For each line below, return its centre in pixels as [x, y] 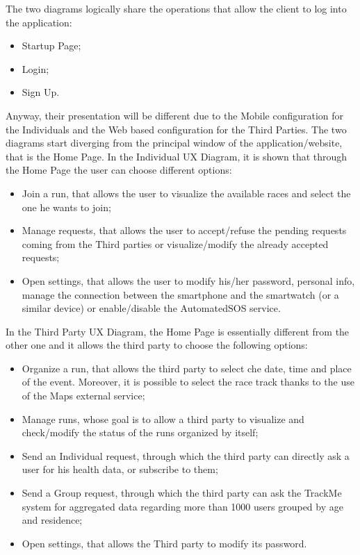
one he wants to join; [66, 207]
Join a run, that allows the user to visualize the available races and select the [186, 193]
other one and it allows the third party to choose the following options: [157, 345]
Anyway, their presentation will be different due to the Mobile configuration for [175, 115]
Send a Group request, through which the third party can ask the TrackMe [182, 493]
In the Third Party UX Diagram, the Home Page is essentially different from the [178, 331]
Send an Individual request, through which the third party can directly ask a [186, 455]
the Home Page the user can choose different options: [119, 170]
